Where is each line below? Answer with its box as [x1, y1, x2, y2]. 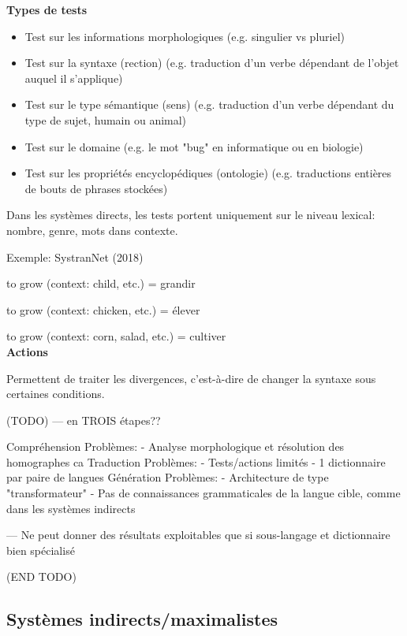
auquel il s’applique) [24, 69, 123, 86]
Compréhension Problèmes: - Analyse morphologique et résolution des [6, 438, 345, 455]
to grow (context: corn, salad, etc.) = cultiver [6, 328, 226, 344]
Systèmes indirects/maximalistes [6, 607, 278, 631]
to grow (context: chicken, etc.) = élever [6, 301, 200, 318]
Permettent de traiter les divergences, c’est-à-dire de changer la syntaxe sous [6, 370, 376, 386]
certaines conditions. [6, 385, 105, 402]
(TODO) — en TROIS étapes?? [6, 411, 161, 428]
